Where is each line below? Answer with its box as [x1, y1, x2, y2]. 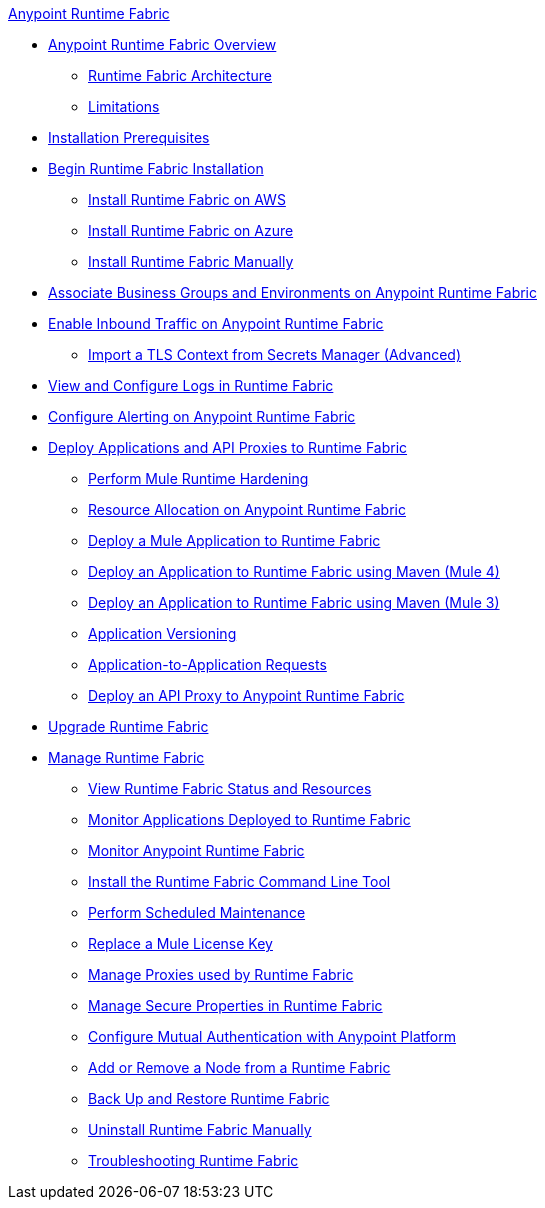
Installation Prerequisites [48, 129, 210, 146]
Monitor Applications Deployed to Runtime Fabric [88, 811, 411, 828]
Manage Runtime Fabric [48, 749, 205, 766]
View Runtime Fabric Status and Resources [88, 780, 372, 797]
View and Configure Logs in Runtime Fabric [48, 377, 334, 394]
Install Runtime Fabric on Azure [88, 222, 294, 239]
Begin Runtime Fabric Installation [48, 160, 264, 177]
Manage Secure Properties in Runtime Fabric [88, 997, 383, 1014]
